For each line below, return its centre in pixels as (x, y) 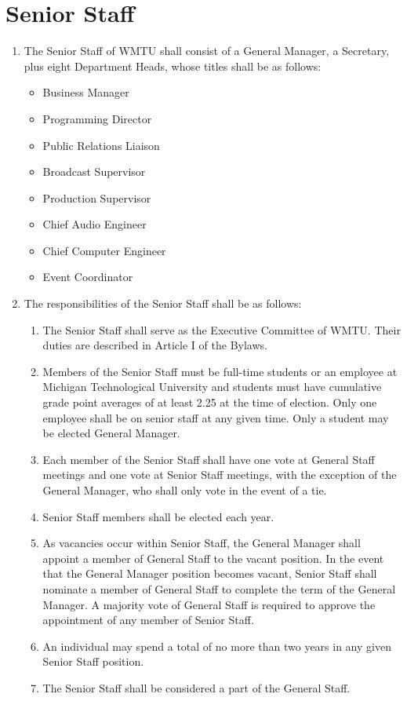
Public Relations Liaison (101, 145)
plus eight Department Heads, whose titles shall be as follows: (173, 66)
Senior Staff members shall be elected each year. (158, 516)
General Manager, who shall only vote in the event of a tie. (185, 490)
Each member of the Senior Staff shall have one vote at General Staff (209, 459)
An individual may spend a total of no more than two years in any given (217, 646)
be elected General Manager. (111, 433)
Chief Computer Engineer (104, 250)
